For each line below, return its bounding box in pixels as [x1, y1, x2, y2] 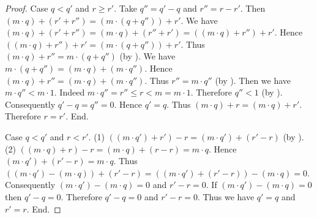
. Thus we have [197, 190, 255, 203]
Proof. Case [5, 2, 48, 14]
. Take [114, 2, 137, 14]
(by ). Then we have [215, 73, 291, 86]
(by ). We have [119, 50, 176, 62]
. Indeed [54, 86, 85, 99]
